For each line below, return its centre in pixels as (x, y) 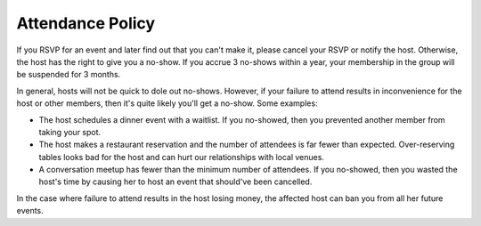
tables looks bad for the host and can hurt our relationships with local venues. (182, 157)
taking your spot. (70, 132)
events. (30, 211)
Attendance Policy (86, 23)
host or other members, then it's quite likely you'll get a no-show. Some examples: (167, 103)
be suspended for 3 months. (69, 75)
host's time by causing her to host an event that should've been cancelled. (175, 182)
